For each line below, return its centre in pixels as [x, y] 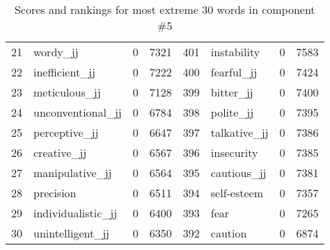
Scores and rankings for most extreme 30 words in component [165, 9]
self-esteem [237, 193]
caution [229, 233]
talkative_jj [239, 132]
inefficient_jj [64, 72]
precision [55, 193]
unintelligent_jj [71, 233]
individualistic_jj [76, 213]
